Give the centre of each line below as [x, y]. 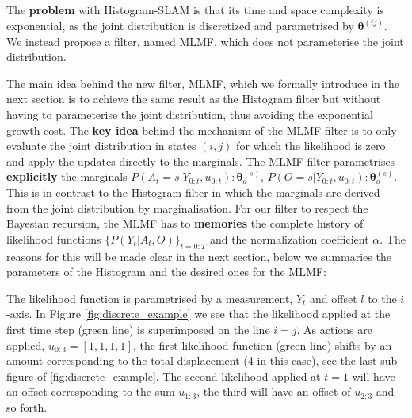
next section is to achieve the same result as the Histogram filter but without [194, 99]
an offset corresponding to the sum [91, 391]
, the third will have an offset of [274, 391]
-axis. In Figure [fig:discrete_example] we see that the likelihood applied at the [198, 314]
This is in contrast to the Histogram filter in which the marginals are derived [193, 192]
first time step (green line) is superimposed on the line [138, 329]
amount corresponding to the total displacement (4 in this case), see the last [192, 360]
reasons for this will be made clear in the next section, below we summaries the [199, 256]
